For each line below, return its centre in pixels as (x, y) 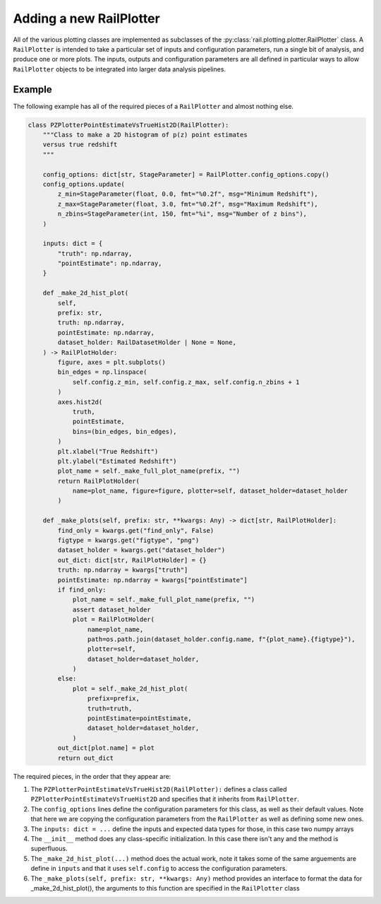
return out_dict (86, 758)
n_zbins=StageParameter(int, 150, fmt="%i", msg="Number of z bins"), (182, 214)
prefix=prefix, (114, 699)
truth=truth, (110, 708)
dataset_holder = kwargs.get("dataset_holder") (141, 550)
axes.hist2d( (80, 402)
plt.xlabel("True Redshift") (108, 451)
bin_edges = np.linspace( (102, 372)
